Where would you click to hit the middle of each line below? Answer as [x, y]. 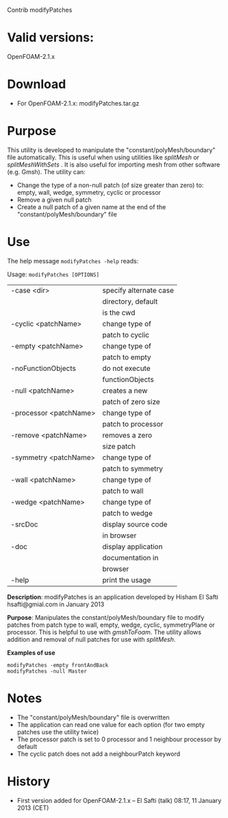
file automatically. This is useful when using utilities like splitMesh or [103, 157]
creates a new [125, 390]
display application [132, 546]
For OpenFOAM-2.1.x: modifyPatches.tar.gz [78, 103]
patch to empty [127, 357]
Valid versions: [51, 38]
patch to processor [133, 424]
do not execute [126, 368]
